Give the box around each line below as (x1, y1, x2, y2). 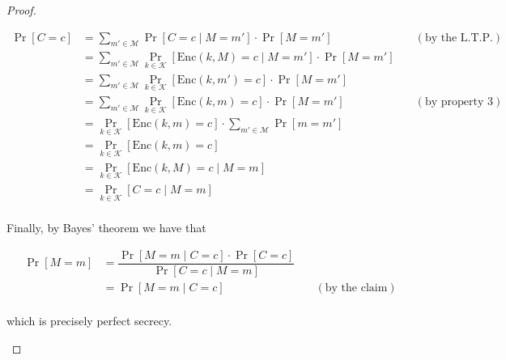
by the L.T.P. (424, 32, 493, 44)
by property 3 (424, 95, 493, 108)
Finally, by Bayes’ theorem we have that (6, 219, 206, 236)
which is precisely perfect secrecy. (6, 311, 172, 328)
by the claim (325, 282, 388, 294)
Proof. (6, 2, 36, 18)
